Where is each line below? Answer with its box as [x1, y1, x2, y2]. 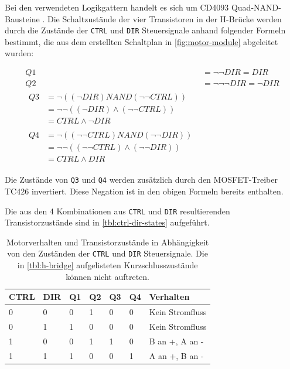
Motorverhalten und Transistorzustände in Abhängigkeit [6, 235, 209, 248]
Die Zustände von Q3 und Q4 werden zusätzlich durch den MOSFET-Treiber [5, 173, 278, 186]
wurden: [5, 47, 34, 59]
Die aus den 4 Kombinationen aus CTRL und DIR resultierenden [5, 204, 230, 217]
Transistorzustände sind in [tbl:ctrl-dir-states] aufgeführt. [5, 216, 210, 228]
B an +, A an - [149, 334, 204, 347]
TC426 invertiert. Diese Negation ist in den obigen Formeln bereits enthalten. [5, 185, 284, 197]
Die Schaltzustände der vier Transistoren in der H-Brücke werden [47, 12, 282, 25]
